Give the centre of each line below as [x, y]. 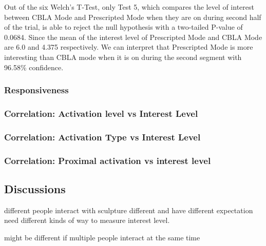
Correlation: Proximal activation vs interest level [108, 160]
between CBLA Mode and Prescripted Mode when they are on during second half [133, 17]
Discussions [35, 188]
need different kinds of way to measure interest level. [87, 220]
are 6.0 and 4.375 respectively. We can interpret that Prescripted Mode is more [129, 47]
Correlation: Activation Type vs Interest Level [102, 137]
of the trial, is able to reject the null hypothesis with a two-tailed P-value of [123, 27]
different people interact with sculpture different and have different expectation [129, 210]
